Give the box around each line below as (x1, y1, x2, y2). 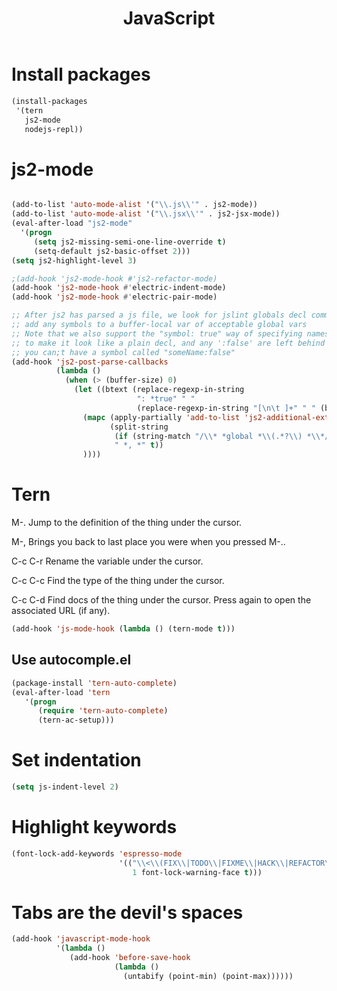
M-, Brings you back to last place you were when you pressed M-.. (11, 536, 286, 548)
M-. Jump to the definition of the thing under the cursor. (11, 517, 243, 529)
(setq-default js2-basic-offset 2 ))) (33, 246, 191, 256)
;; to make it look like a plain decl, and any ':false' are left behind (11, 338, 326, 348)
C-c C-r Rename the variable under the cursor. (11, 555, 204, 567)
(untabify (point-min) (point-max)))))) (122, 971, 294, 981)
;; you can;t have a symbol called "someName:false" (11, 347, 236, 357)
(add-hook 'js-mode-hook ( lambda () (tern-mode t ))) (11, 624, 236, 634)
